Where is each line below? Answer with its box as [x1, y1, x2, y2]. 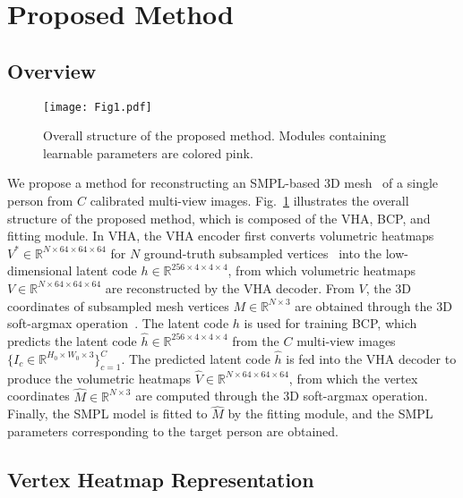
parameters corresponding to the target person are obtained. [7, 422, 339, 441]
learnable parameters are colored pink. [43, 143, 253, 162]
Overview [7, 56, 97, 84]
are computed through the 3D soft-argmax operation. [135, 386, 428, 405]
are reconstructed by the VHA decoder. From [105, 278, 355, 297]
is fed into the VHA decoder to [286, 349, 457, 367]
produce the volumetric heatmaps [7, 368, 192, 387]
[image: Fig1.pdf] [43, 100, 152, 114]
